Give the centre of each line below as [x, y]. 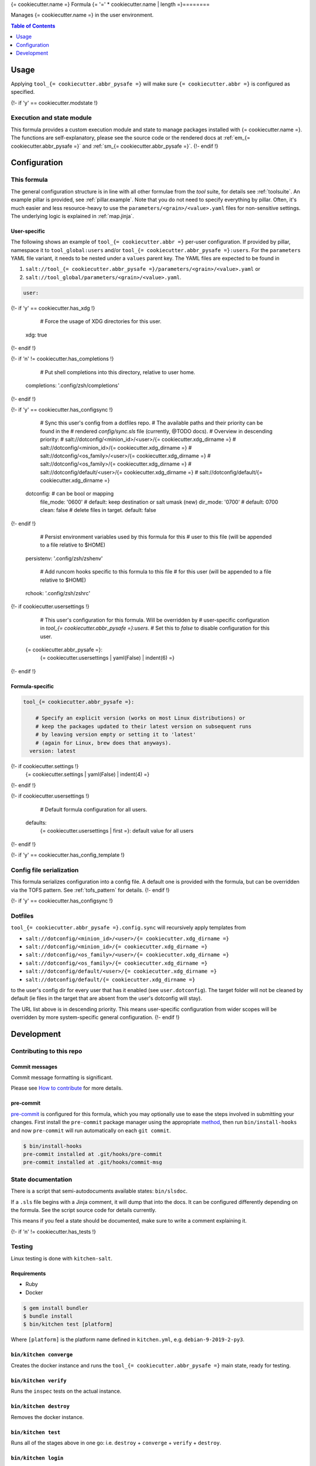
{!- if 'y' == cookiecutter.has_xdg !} [53, 308]
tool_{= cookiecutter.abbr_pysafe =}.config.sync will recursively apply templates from [128, 928]
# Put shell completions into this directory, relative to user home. [118, 372]
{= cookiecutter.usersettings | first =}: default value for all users [117, 831]
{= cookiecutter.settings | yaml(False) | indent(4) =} [87, 775]
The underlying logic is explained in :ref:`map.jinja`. [72, 216]
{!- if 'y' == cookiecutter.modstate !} [54, 103]
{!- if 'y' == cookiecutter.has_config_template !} [68, 855]
